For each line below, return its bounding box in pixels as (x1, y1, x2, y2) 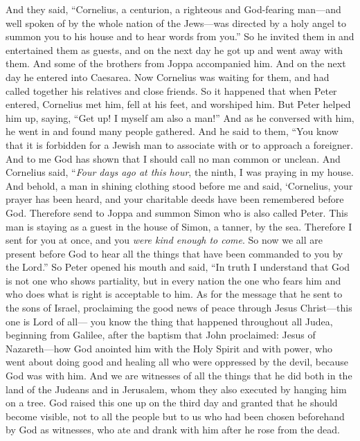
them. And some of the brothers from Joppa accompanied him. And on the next (6, 56, 346, 71)
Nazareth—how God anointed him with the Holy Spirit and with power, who (6, 341, 332, 355)
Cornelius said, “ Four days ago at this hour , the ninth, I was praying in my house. (6, 165, 354, 179)
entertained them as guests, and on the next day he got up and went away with (6, 42, 343, 57)
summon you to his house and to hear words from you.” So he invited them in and (6, 29, 354, 44)
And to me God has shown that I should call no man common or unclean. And (6, 151, 341, 165)
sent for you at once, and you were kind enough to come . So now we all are (6, 233, 323, 247)
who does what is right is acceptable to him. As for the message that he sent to (6, 287, 343, 301)
